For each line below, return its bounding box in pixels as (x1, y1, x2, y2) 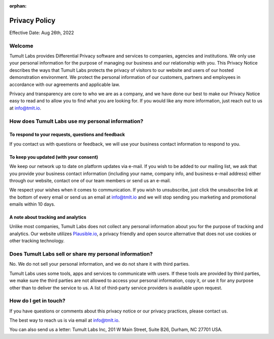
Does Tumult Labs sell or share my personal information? (9, 250, 153, 258)
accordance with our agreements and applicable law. (9, 81, 120, 88)
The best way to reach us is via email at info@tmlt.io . (9, 317, 120, 323)
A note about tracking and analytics (9, 214, 86, 220)
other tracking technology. (9, 238, 65, 244)
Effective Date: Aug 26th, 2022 (9, 30, 75, 36)
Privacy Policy (9, 16, 56, 25)
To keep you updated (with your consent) (9, 154, 98, 160)
